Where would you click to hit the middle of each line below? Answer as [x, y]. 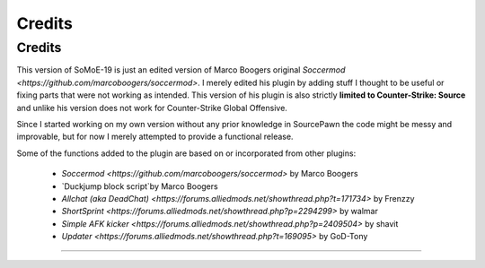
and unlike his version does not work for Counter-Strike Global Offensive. [152, 108]
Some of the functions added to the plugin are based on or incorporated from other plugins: [186, 153]
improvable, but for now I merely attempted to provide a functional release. [155, 137]
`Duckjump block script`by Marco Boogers [140, 186]
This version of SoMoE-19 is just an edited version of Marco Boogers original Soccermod [181, 70]
